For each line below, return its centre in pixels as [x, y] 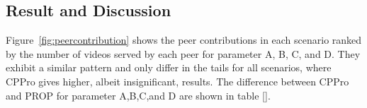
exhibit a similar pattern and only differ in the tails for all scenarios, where [169, 67]
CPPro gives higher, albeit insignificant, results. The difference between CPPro [177, 81]
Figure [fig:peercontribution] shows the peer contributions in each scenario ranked [184, 40]
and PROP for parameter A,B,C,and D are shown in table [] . [138, 95]
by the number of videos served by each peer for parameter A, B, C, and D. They [183, 53]
